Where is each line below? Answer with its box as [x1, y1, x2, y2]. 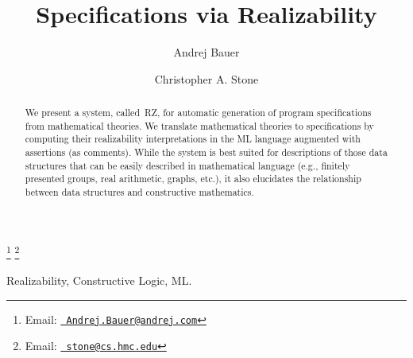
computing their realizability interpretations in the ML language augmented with [25, 132, 361, 146]
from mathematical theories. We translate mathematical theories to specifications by [25, 119, 374, 132]
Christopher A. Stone [154, 70, 259, 87]
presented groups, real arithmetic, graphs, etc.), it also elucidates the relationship [25, 172, 361, 185]
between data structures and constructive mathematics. [25, 185, 254, 199]
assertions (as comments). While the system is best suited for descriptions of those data [25, 146, 388, 159]
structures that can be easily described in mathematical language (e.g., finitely [25, 158, 350, 172]
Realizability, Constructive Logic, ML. [6, 271, 192, 288]
